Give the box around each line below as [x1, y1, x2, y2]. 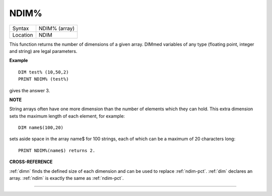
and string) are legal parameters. [9, 48, 78, 54]
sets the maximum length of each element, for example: [9, 113, 125, 119]
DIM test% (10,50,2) [18, 69, 69, 75]
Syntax [12, 25, 29, 32]
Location [12, 31, 33, 38]
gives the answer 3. [9, 87, 50, 93]
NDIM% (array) [38, 25, 75, 32]
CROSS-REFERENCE [9, 159, 53, 165]
